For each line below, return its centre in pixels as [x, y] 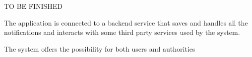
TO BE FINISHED [33, 6]
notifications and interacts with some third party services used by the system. [122, 32]
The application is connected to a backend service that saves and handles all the [126, 22]
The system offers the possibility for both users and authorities [100, 48]
